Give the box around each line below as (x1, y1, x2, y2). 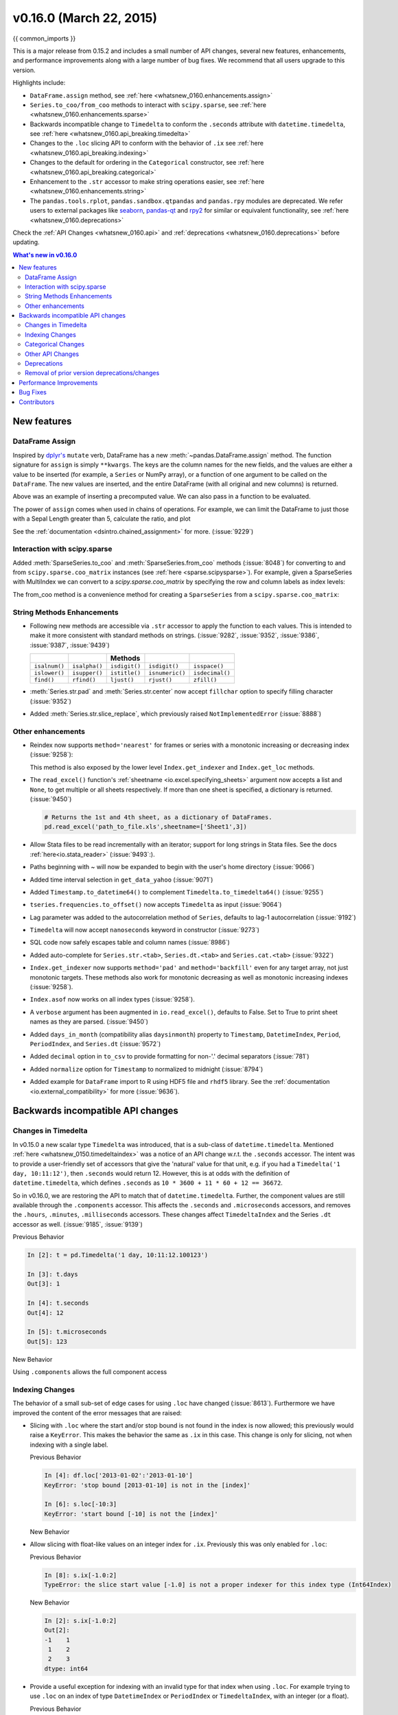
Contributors (19, 398, 55, 406)
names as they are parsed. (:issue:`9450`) (30, 1017, 149, 1026)
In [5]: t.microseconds (27, 1328, 108, 1336)
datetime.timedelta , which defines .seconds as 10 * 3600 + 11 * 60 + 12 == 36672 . (12, 1179, 283, 1187)
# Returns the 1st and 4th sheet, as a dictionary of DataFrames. (44, 813, 272, 821)
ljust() (110, 676, 134, 684)
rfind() (72, 676, 96, 684)
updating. (12, 238, 40, 246)
